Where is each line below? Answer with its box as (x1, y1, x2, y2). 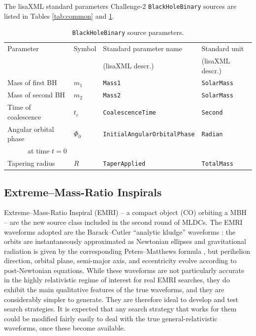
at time (28, 146, 50, 156)
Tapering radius (7, 158, 55, 168)
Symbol (73, 43, 96, 54)
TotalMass (201, 160, 233, 167)
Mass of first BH (7, 77, 57, 88)
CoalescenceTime (103, 109, 156, 117)
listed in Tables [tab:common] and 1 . (4, 10, 114, 21)
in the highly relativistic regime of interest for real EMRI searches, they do (4, 275, 230, 285)
